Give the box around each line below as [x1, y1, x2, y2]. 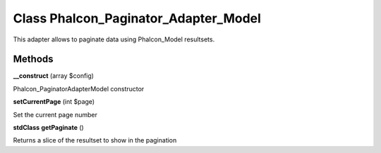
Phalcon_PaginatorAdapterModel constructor [13, 84, 145, 93]
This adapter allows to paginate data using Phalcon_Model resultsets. [13, 35, 215, 44]
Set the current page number [13, 110, 98, 119]
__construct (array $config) [13, 72, 95, 80]
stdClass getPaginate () [13, 124, 84, 132]
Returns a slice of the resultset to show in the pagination [13, 136, 177, 145]
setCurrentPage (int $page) [13, 98, 95, 106]
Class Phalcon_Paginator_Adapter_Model [13, 11, 261, 26]
